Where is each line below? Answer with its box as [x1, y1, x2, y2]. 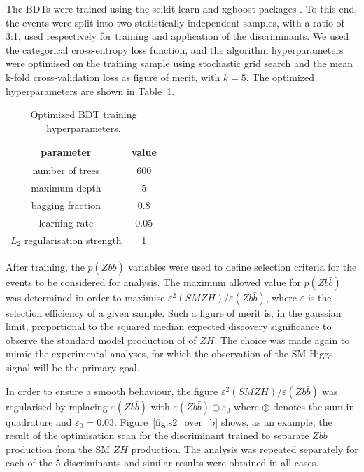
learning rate [38, 215, 94, 229]
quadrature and [6, 414, 72, 429]
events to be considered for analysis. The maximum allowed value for [6, 274, 301, 289]
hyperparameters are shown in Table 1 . [6, 83, 175, 98]
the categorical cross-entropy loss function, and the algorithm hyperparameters [6, 42, 344, 57]
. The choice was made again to [214, 332, 350, 347]
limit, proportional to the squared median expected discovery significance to [6, 319, 332, 334]
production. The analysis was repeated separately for [131, 441, 358, 456]
